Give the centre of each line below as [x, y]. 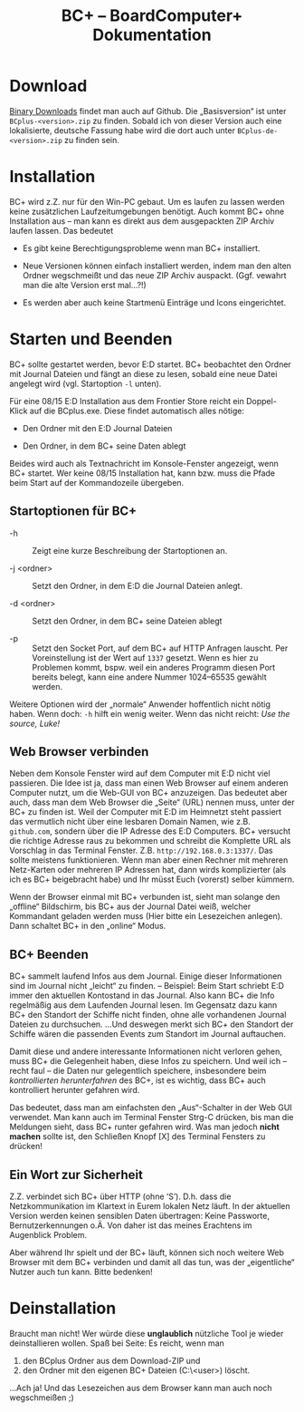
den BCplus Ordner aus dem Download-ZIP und [111, 1361]
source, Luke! [35, 723]
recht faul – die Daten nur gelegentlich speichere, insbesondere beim [138, 1071]
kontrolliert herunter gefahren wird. [75, 1090]
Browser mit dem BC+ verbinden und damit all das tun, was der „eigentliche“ [152, 1262]
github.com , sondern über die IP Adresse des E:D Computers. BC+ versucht [150, 831]
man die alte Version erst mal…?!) [84, 285]
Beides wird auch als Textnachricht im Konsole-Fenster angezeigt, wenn [144, 463]
